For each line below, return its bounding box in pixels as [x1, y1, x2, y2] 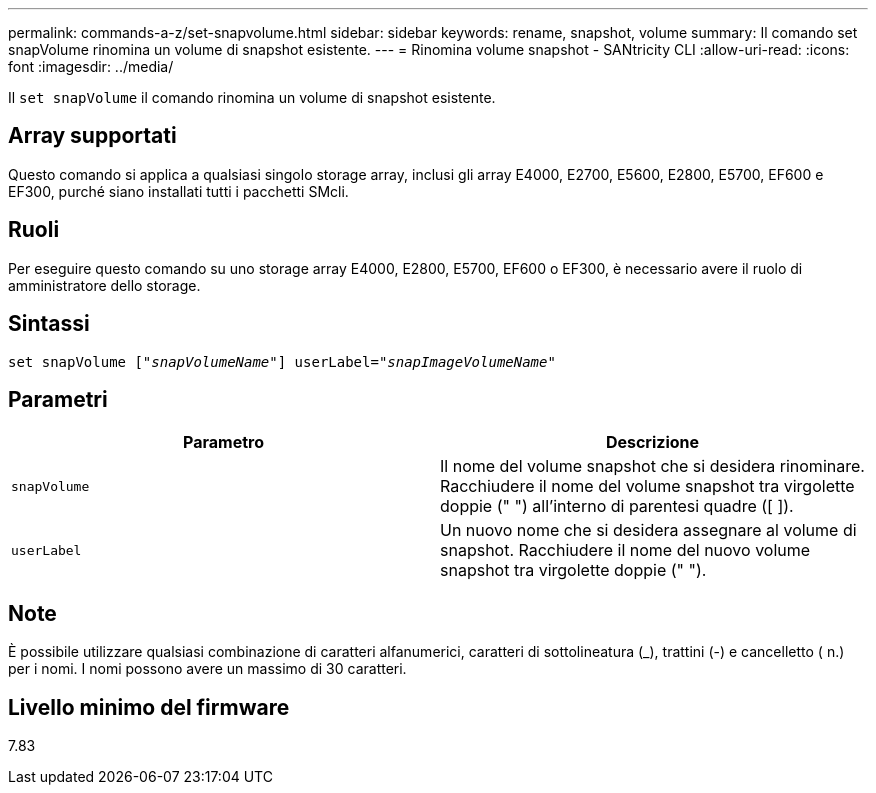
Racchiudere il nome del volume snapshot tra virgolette [440, 476, 855, 497]
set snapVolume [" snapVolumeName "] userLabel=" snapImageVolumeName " [8, 353, 556, 370]
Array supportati [8, 123, 177, 149]
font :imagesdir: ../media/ [8, 58, 174, 75]
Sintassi [8, 311, 90, 337]
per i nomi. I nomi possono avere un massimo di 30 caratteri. [8, 660, 407, 678]
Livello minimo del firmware [8, 694, 290, 720]
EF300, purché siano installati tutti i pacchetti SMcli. [8, 182, 349, 200]
